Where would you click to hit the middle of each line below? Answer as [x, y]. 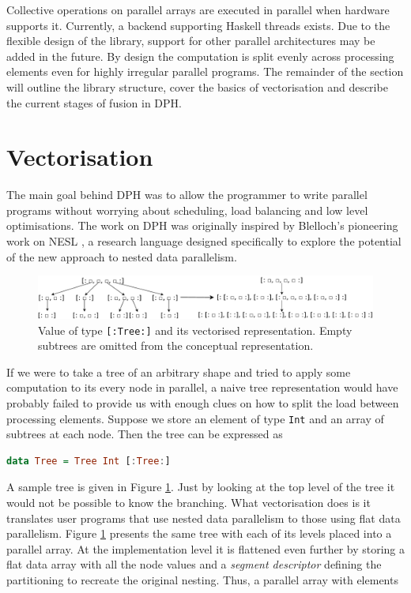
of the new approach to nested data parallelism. [122, 256]
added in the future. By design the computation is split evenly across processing [200, 56]
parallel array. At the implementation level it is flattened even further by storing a [206, 548]
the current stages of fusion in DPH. [94, 102]
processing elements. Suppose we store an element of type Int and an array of [195, 418]
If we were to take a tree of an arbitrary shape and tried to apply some [179, 372]
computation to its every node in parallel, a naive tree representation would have [202, 387]
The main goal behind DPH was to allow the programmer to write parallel [187, 195]
